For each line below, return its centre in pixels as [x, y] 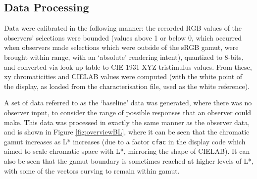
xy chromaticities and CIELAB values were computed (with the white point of [123, 76]
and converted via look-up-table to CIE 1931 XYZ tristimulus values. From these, [128, 67]
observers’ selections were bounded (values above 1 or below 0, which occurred [123, 37]
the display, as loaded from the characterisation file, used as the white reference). [127, 86]
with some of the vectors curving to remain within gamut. [92, 170]
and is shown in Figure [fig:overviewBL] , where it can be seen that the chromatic [127, 132]
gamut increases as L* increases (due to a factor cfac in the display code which [125, 141]
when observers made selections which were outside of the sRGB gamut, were [121, 47]
